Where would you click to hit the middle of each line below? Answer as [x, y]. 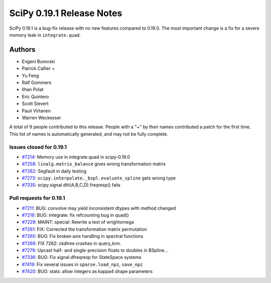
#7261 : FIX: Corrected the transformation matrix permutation [85, 229]
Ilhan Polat [33, 89]
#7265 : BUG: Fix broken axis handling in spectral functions [83, 236]
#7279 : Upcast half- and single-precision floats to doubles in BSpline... [95, 250]
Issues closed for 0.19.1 [38, 147]
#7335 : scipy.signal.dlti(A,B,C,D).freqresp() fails [71, 185]
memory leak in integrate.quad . [45, 35]
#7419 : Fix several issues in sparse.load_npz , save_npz [82, 264]
